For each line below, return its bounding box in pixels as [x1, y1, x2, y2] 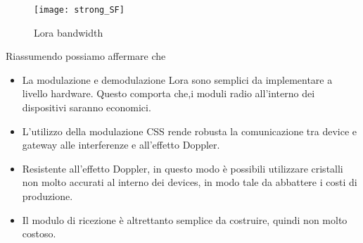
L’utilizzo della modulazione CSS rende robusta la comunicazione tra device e [22, 123, 357, 138]
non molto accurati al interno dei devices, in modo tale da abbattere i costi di [22, 175, 357, 189]
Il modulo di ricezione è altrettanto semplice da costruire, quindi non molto [22, 212, 348, 227]
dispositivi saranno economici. [22, 100, 151, 115]
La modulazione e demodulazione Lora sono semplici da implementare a [22, 72, 333, 87]
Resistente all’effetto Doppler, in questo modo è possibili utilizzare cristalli [22, 161, 343, 175]
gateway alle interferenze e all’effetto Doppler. [22, 137, 220, 152]
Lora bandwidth [34, 25, 103, 39]
